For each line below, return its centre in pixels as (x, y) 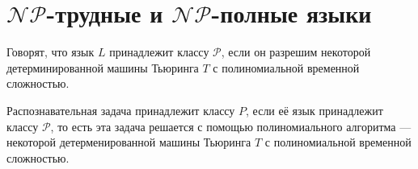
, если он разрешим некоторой (296, 52)
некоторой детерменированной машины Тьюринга (129, 142)
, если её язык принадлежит (315, 110)
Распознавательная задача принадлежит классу (121, 110)
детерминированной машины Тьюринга (103, 67)
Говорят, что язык (51, 52)
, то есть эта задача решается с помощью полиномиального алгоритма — (231, 126)
